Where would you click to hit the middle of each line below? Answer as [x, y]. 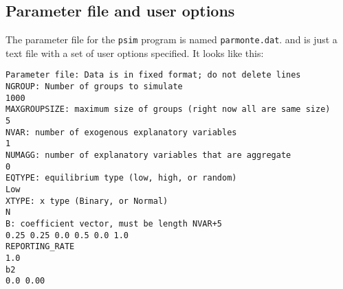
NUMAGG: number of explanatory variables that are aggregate [148, 155]
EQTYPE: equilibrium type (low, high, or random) [121, 178]
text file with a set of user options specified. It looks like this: [135, 53]
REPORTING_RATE [40, 247]
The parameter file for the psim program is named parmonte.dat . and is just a [171, 39]
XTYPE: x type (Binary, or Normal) [87, 201]
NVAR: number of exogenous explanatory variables [121, 132]
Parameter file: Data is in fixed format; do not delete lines [153, 75]
